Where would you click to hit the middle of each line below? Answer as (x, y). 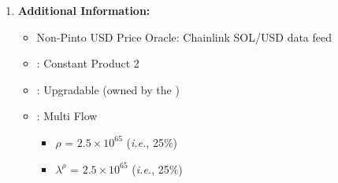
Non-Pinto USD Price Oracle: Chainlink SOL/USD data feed (184, 37)
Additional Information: (84, 10)
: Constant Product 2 (88, 63)
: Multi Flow (67, 116)
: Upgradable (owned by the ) (108, 89)
